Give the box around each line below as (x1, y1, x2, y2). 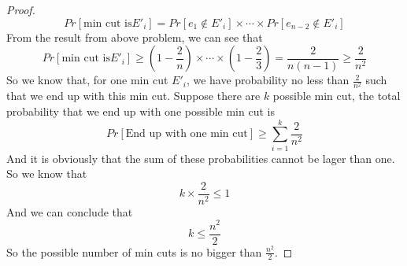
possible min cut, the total (272, 87, 401, 104)
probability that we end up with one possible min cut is (6, 102, 275, 119)
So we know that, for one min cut (6, 72, 168, 88)
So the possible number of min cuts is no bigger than (6, 243, 262, 260)
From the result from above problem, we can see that (6, 28, 263, 45)
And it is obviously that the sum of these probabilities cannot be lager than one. (6, 150, 395, 166)
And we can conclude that (6, 203, 133, 220)
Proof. (6, 2, 35, 17)
